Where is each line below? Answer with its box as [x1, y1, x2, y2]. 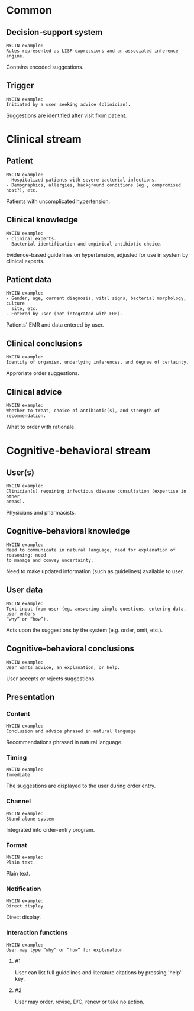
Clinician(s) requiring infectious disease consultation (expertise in [6, 489, 186, 495]
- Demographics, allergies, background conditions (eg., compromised [6, 182, 182, 188]
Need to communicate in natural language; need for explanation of [6, 547, 176, 553]
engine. [6, 53, 25, 59]
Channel [6, 797, 31, 805]
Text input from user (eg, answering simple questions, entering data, [6, 606, 186, 612]
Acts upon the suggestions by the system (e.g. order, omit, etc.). [6, 626, 163, 634]
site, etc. [11, 306, 38, 312]
